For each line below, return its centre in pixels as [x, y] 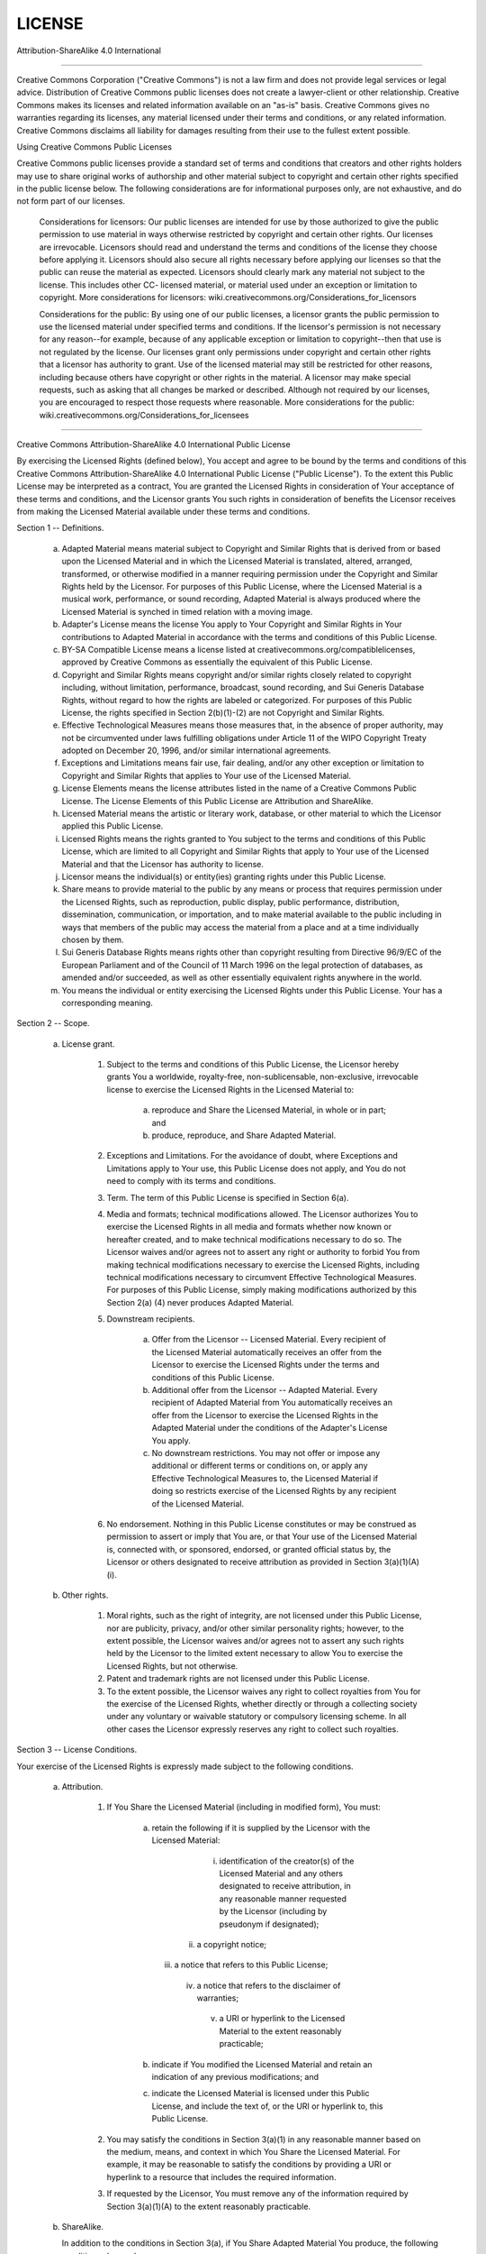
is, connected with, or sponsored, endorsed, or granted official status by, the [249, 1549]
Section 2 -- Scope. [53, 1023]
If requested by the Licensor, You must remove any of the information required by [257, 2194]
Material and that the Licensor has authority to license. [163, 864]
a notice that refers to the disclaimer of [269, 1985]
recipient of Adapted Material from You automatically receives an [272, 1403]
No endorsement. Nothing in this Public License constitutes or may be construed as [262, 1524]
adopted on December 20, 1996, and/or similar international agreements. [197, 751]
